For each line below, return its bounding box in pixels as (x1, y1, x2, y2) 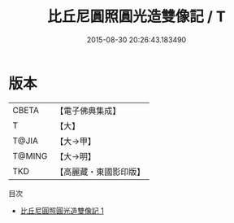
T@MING (12, 150, 48, 161)
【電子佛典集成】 (55, 105, 121, 116)
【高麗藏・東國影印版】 (55, 166, 145, 177)
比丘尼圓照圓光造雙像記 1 (19, 205, 104, 216)
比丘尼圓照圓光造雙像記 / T (47, 7, 226, 26)
